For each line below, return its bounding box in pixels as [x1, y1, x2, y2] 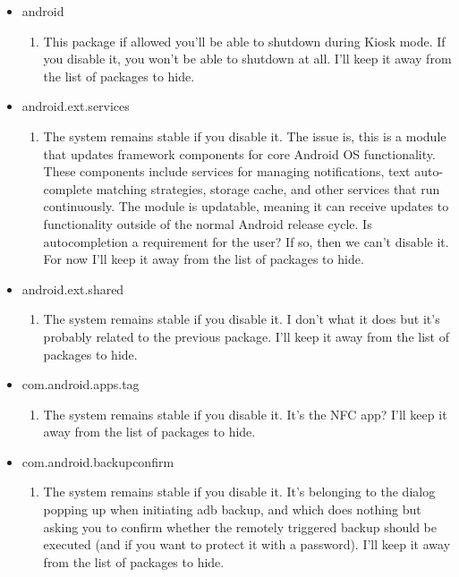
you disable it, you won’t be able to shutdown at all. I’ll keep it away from [43, 49, 452, 68]
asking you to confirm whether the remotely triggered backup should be [43, 517, 438, 536]
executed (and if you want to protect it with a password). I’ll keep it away [43, 535, 451, 554]
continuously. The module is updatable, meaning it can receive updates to [43, 197, 449, 216]
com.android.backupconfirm [21, 452, 174, 471]
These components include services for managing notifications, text [43, 162, 411, 181]
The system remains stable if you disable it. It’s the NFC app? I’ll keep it [43, 404, 447, 423]
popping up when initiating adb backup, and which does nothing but [43, 500, 421, 519]
